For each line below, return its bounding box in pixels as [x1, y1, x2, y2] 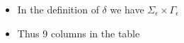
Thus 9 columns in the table [17, 25, 140, 40]
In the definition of [17, 2, 99, 16]
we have [110, 2, 144, 16]
